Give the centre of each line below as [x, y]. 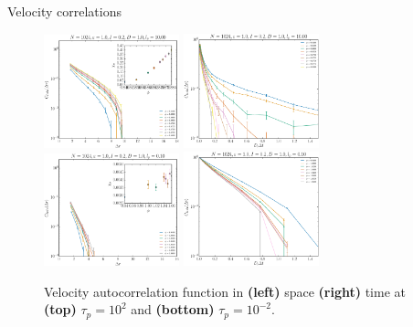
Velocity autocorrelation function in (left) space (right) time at [225, 291]
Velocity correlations [64, 11]
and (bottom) [173, 309]
